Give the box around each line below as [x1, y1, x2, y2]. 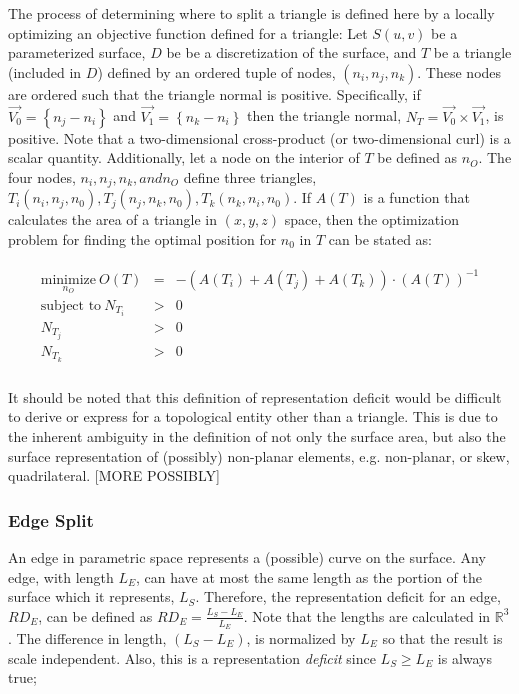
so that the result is [382, 627, 503, 648]
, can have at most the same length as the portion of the [136, 566, 482, 587]
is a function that [363, 187, 470, 208]
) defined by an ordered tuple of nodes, [97, 61, 336, 82]
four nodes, [8, 166, 76, 187]
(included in [8, 61, 82, 82]
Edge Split [8, 507, 94, 532]
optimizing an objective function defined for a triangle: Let [8, 22, 368, 43]
